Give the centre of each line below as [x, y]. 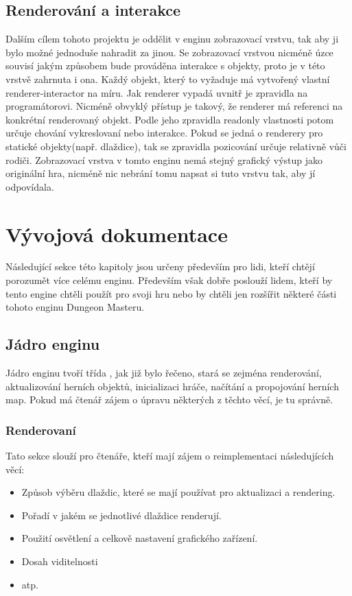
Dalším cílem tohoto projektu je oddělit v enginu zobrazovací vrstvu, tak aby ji [172, 39]
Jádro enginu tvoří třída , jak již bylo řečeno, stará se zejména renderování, [164, 373]
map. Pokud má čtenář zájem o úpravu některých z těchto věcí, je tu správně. [169, 400]
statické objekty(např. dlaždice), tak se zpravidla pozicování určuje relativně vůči [176, 146]
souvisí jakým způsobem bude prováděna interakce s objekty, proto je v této [165, 65]
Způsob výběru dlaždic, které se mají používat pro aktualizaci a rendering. [178, 492]
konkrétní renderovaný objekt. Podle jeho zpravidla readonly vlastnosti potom [170, 119]
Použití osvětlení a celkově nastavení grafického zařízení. [140, 538]
